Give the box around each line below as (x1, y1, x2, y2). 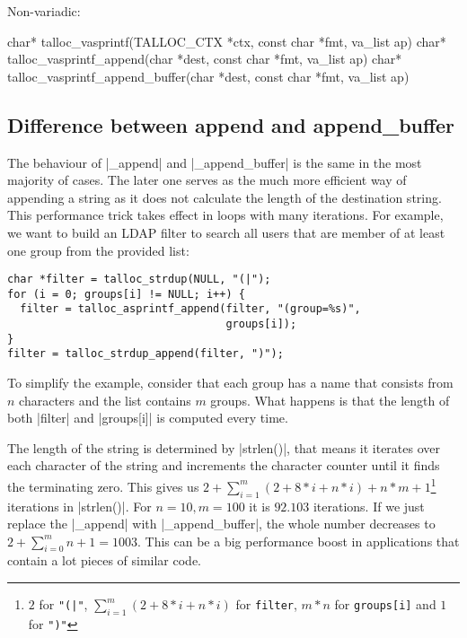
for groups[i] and (334, 595, 436, 614)
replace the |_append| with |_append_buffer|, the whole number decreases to (7, 514, 436, 533)
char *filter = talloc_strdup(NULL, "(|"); (7, 273, 271, 286)
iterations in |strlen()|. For (7, 496, 152, 515)
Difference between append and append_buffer (7, 110, 455, 138)
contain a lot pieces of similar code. (7, 551, 202, 570)
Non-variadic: (7, 2, 81, 20)
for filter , (235, 595, 297, 614)
